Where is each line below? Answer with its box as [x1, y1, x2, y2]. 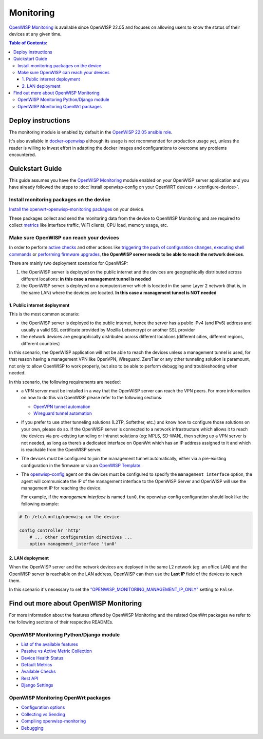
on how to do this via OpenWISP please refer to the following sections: [21, 395, 163, 401]
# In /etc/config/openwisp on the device [19, 514, 120, 519]
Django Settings [21, 682, 54, 688]
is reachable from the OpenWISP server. [21, 447, 102, 453]
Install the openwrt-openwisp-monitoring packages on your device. [9, 206, 145, 212]
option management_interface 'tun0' [29, 541, 117, 547]
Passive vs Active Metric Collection [21, 648, 92, 654]
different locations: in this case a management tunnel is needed [21, 276, 151, 282]
